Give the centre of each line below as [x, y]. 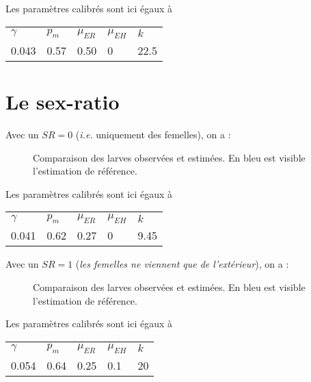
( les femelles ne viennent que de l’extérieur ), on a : [182, 264]
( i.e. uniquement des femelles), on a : [153, 134]
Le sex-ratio [63, 101]
